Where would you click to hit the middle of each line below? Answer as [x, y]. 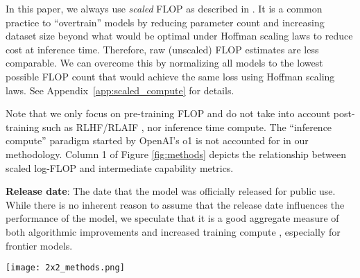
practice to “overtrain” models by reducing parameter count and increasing [165, 22]
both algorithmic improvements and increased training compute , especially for [173, 231]
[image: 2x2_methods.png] [65, 268]
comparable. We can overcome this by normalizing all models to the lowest [164, 63]
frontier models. [39, 245]
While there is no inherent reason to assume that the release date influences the [175, 204]
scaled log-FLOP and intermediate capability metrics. [120, 167]
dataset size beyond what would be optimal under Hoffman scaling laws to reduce [179, 36]
